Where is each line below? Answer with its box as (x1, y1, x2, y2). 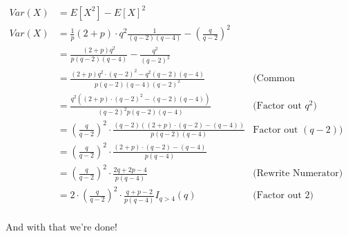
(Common (253, 74, 295, 84)
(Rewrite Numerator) (253, 169, 343, 179)
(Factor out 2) (253, 191, 314, 201)
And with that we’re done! (6, 219, 117, 233)
